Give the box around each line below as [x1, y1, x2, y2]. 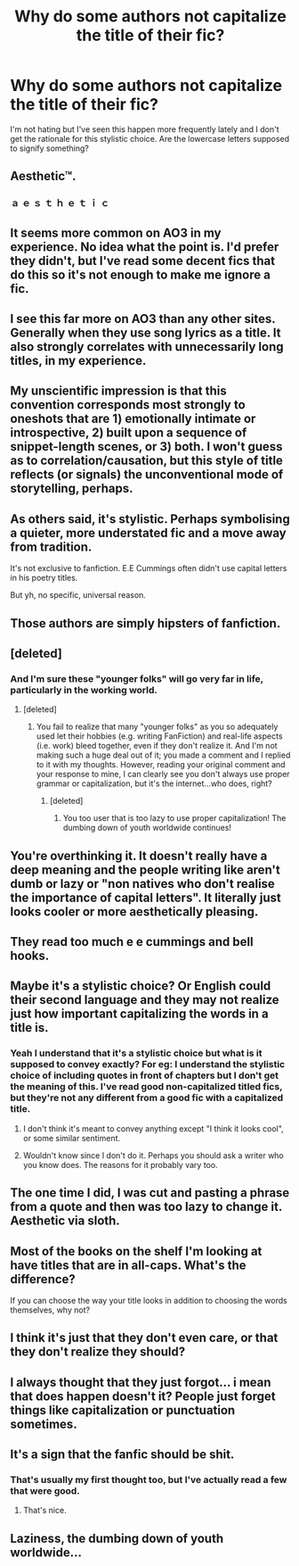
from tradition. [10, 539, 93, 554]
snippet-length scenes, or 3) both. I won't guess [10, 439, 283, 454]
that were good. [10, 1485, 81, 1497]
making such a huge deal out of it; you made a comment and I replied [36, 750, 291, 760]
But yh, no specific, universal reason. [10, 590, 146, 601]
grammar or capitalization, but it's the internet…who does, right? [36, 778, 272, 789]
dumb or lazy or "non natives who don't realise [10, 876, 275, 891]
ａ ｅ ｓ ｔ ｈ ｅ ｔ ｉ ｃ [10, 197, 110, 210]
